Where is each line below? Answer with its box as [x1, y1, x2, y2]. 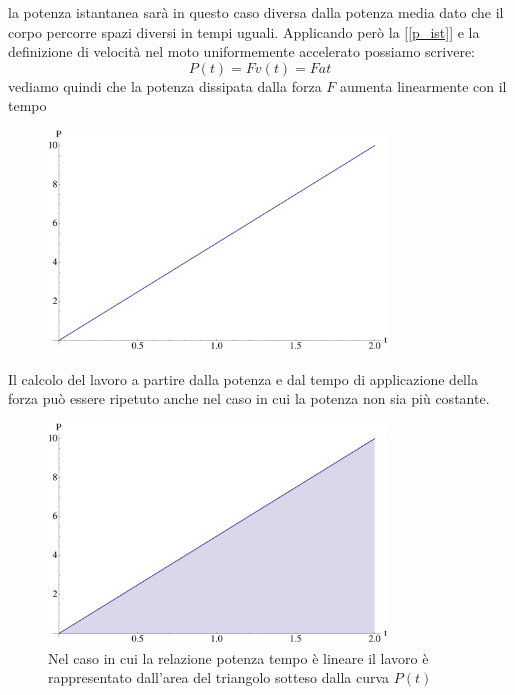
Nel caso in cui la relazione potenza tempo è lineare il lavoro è [48, 647, 429, 668]
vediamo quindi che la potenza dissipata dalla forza [8, 75, 322, 96]
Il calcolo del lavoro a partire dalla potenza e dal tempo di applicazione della [8, 368, 478, 389]
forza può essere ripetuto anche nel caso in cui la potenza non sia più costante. [8, 388, 490, 409]
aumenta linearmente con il [340, 75, 507, 96]
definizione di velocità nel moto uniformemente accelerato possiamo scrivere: [8, 41, 476, 62]
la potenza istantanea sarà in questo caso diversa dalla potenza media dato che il [8, 2, 504, 22]
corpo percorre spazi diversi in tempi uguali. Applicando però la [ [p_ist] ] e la [8, 21, 480, 42]
